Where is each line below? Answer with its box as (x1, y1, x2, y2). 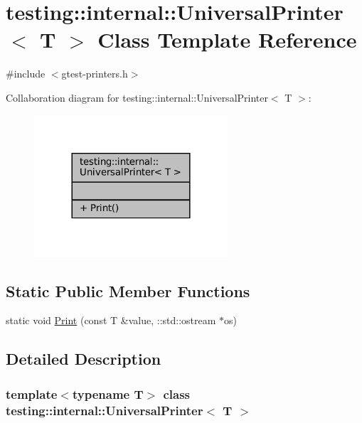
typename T (72, 385, 144, 402)
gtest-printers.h (61, 66, 128, 81)
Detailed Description (6, 348, 161, 370)
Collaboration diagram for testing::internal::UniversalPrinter (6, 90, 268, 105)
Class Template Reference (97, 25, 357, 54)
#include (6, 66, 46, 81)
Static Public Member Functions (6, 279, 250, 301)
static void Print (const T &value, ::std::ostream (6, 313, 216, 328)
